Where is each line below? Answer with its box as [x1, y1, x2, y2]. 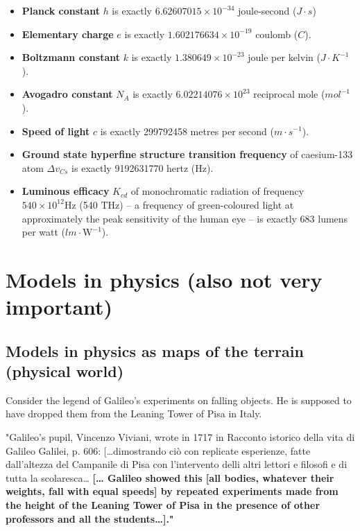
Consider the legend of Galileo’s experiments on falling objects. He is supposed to [6, 392, 352, 407]
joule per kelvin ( [248, 50, 320, 64]
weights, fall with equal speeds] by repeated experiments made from [6, 484, 338, 498]
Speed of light [22, 123, 90, 138]
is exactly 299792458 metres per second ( [100, 123, 274, 138]
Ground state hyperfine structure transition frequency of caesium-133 [22, 147, 353, 162]
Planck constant [22, 3, 100, 17]
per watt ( [22, 225, 66, 239]
